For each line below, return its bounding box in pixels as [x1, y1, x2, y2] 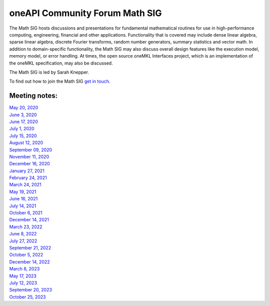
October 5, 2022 [9, 252, 43, 258]
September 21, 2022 [9, 245, 51, 250]
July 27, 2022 [9, 238, 37, 244]
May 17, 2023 [9, 273, 37, 279]
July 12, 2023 [9, 279, 37, 285]
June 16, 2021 [9, 196, 38, 202]
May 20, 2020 [9, 105, 38, 111]
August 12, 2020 [9, 140, 43, 146]
